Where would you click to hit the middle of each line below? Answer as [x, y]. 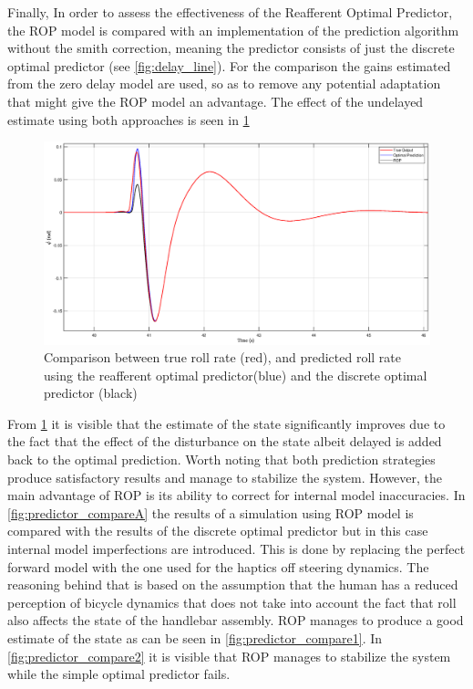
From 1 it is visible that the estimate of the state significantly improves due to [226, 423]
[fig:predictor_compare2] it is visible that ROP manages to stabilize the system [229, 656]
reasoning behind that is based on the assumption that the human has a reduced [233, 585]
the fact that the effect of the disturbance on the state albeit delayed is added [225, 441]
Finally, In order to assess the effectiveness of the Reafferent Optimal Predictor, [230, 12]
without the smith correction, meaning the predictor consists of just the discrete [231, 48]
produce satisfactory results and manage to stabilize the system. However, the [225, 477]
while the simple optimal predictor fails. [119, 674]
